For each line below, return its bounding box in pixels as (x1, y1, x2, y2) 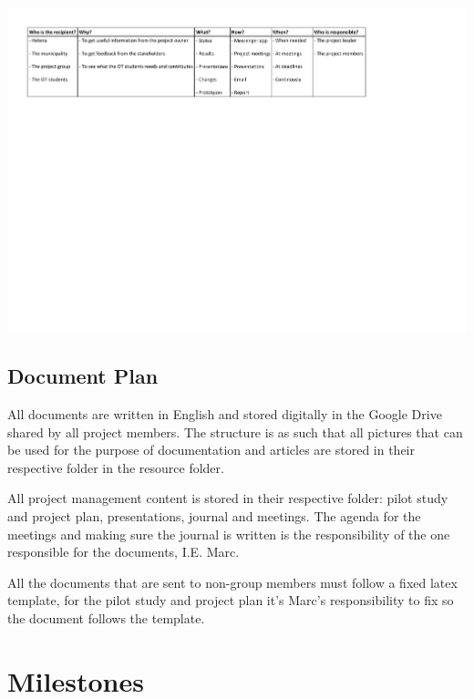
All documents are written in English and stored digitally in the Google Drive (7, 404, 442, 423)
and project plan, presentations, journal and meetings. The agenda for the (7, 506, 421, 525)
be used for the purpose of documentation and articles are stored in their (7, 440, 416, 459)
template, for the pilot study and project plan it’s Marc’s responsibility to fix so (7, 591, 454, 610)
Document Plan (7, 362, 159, 390)
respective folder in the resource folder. (7, 457, 224, 477)
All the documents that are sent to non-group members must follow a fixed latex (7, 572, 458, 591)
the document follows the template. (7, 608, 205, 627)
